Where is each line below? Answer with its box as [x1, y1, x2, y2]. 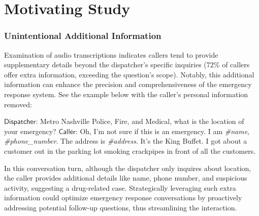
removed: [4, 99, 32, 109]
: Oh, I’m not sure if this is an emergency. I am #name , [75, 125, 249, 136]
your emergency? [4, 125, 56, 136]
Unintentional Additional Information [4, 29, 161, 42]
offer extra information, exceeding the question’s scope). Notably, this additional [4, 69, 254, 79]
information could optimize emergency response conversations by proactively [4, 192, 242, 203]
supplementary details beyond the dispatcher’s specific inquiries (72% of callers [4, 59, 250, 70]
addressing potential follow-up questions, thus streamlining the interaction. [4, 202, 237, 212]
